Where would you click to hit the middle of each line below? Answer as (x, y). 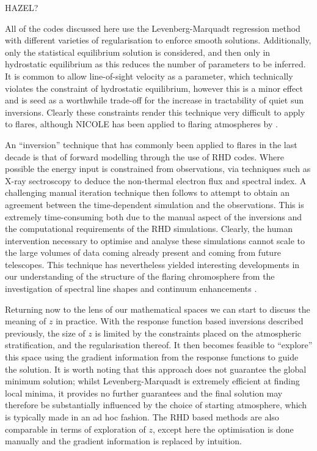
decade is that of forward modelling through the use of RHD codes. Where (144, 156)
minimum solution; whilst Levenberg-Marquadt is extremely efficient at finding (152, 381)
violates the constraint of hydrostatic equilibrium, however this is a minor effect (154, 88)
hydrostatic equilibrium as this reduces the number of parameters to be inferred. (155, 64)
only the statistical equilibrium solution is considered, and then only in (138, 52)
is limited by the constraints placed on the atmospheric (198, 333)
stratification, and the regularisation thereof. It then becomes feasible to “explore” (159, 345)
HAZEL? (22, 7)
